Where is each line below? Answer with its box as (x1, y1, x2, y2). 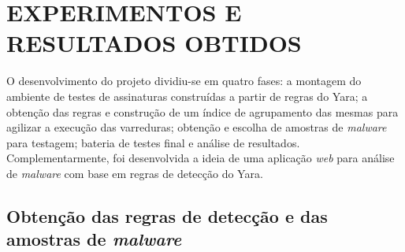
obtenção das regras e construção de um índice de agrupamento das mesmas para (6, 103, 399, 120)
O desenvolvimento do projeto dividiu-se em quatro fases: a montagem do (6, 72, 362, 89)
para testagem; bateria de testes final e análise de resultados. (6, 134, 300, 150)
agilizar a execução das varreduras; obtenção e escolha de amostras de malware (6, 119, 387, 135)
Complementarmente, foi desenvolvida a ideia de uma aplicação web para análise (6, 150, 395, 166)
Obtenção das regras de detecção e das (6, 203, 328, 228)
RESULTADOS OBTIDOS (6, 27, 302, 59)
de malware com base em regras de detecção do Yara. (6, 165, 263, 181)
